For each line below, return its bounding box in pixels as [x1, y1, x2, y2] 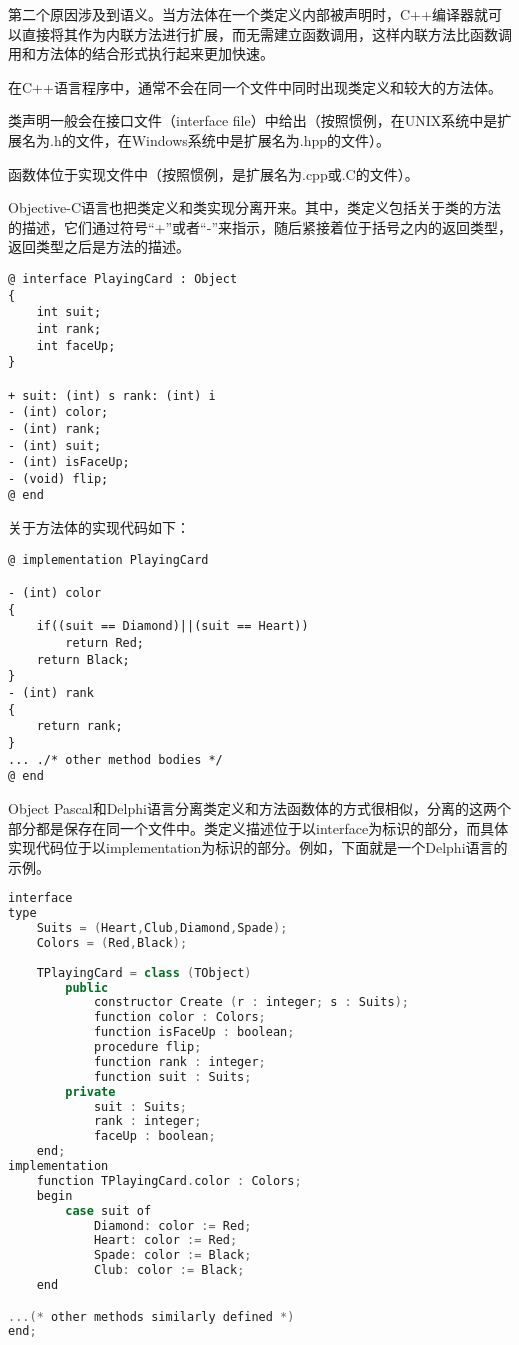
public [65, 980, 109, 995]
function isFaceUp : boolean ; [93, 1025, 295, 1040]
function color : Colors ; [93, 1010, 266, 1025]
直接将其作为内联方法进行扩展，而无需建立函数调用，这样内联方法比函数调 [21, 23, 512, 44]
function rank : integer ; [93, 1054, 266, 1069]
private [65, 1084, 116, 1099]
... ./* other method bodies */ [8, 752, 223, 767]
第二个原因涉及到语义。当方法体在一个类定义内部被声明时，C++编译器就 [8, 4, 488, 24]
